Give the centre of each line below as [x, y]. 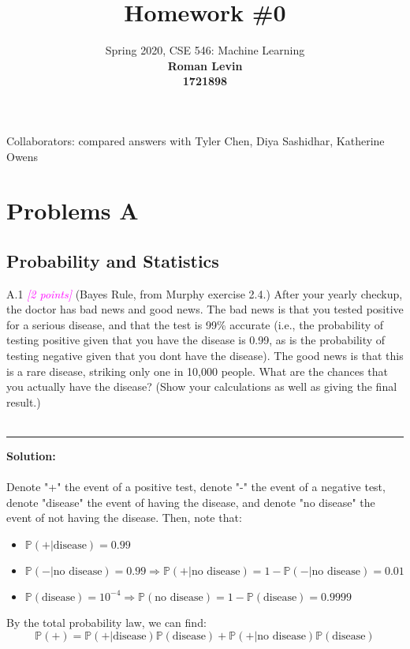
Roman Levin [205, 65]
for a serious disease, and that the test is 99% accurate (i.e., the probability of [195, 324]
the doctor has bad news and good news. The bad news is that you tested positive [205, 309]
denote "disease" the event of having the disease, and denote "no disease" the [191, 502]
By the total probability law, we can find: [106, 622]
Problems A [73, 210]
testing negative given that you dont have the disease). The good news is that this [205, 356]
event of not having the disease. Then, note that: [124, 518]
